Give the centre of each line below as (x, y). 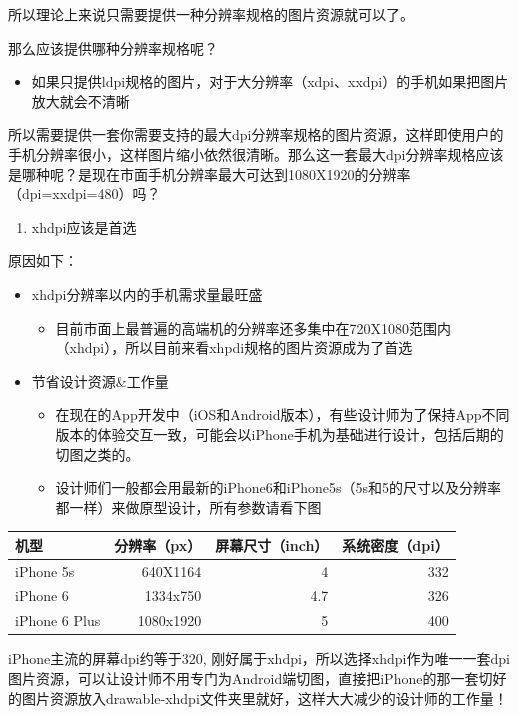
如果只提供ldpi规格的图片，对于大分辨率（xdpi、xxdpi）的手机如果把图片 (270, 81)
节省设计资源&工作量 (100, 380)
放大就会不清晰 (80, 100)
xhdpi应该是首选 (84, 226)
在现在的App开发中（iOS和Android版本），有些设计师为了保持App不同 (282, 414)
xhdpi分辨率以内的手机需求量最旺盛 (147, 293)
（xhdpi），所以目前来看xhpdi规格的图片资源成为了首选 (234, 347)
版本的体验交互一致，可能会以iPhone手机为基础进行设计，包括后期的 (279, 433)
